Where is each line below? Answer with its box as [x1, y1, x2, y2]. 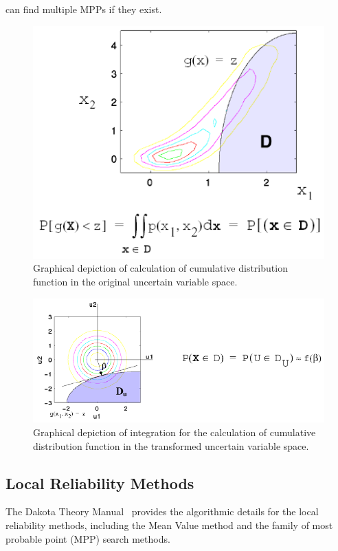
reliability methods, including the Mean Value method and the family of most [5, 517, 333, 532]
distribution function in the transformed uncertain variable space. [33, 438, 309, 453]
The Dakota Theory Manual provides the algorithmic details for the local [5, 504, 319, 519]
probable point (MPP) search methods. [5, 531, 170, 545]
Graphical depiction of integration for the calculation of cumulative [33, 424, 316, 439]
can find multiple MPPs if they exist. [5, 2, 162, 16]
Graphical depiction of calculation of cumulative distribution [33, 261, 288, 275]
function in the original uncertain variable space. [33, 274, 238, 288]
